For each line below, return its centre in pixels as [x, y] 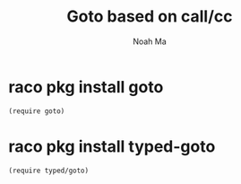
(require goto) [37, 111]
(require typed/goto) [49, 171]
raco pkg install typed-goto [112, 146]
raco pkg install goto [86, 87]
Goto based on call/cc [150, 17]
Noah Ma [150, 41]
